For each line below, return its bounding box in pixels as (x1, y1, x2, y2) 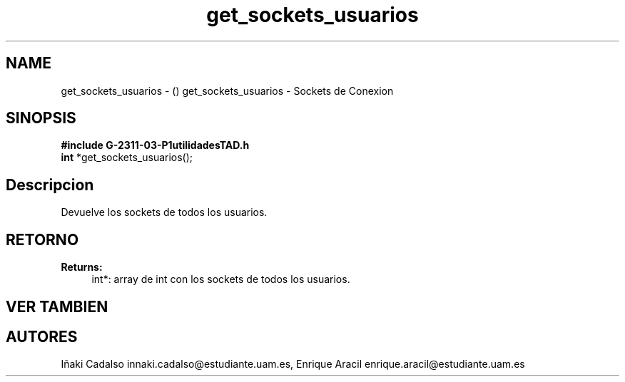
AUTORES (6, 327, 78, 346)
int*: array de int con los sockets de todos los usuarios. (91, 273, 350, 286)
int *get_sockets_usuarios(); (61, 151, 193, 164)
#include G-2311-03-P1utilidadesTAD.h (61, 139, 250, 152)
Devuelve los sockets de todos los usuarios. (61, 206, 268, 219)
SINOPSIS (6, 109, 76, 128)
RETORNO (6, 230, 79, 249)
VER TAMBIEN (6, 297, 108, 316)
